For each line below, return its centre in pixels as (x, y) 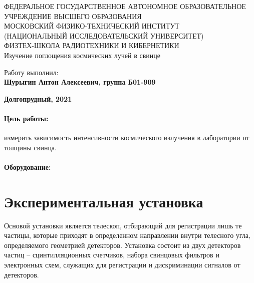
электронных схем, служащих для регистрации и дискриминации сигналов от (122, 265)
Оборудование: (28, 167)
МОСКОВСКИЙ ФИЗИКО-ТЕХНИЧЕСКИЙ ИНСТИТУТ (92, 26)
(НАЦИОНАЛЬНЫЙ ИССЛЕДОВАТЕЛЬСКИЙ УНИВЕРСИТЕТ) (104, 35)
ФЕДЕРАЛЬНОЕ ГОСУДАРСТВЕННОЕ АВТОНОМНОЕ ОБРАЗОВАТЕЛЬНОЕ (125, 6)
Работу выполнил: (31, 72)
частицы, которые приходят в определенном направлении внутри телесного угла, (127, 235)
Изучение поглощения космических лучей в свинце (82, 55)
